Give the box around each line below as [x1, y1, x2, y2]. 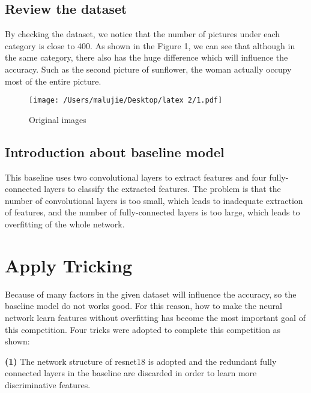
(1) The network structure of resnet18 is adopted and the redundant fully [5, 355, 277, 367]
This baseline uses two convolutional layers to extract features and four [5, 170, 267, 183]
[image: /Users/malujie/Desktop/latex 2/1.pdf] [29, 96, 223, 105]
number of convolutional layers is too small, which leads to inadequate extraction [5, 194, 303, 206]
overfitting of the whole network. [5, 218, 125, 230]
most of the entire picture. [5, 74, 101, 87]
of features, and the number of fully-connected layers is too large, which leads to [5, 206, 300, 218]
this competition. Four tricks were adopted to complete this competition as [5, 323, 281, 335]
